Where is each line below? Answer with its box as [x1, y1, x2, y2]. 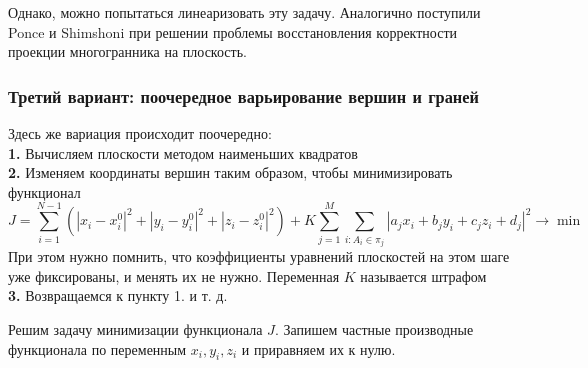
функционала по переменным [8, 338, 187, 359]
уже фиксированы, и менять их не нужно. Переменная [8, 265, 340, 286]
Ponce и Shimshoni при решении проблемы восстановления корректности [8, 21, 458, 42]
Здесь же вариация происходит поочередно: [8, 123, 272, 143]
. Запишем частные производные [274, 318, 474, 339]
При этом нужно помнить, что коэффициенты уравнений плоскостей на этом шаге [8, 246, 510, 267]
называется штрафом [360, 265, 487, 286]
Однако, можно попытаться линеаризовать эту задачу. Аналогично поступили [8, 2, 481, 22]
